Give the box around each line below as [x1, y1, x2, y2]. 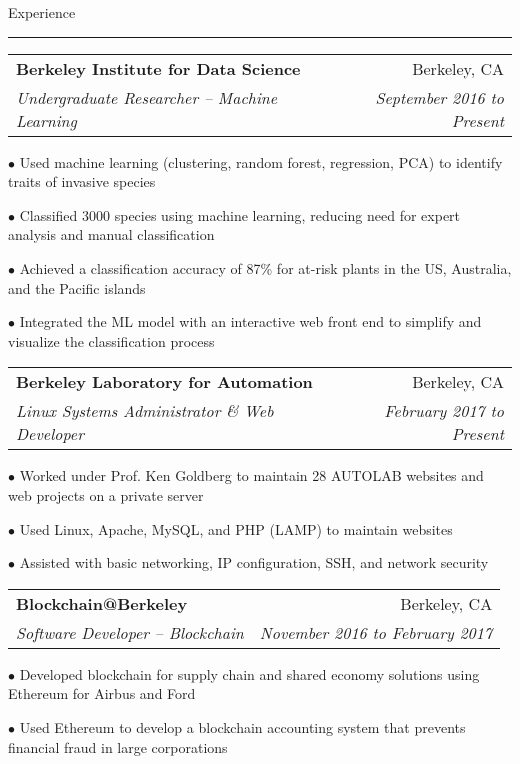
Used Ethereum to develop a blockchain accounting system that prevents [19, 716, 466, 737]
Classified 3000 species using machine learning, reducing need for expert [19, 204, 461, 225]
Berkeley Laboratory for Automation [16, 370, 313, 394]
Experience [8, 2, 76, 22]
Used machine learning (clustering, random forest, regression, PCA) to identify [19, 151, 503, 172]
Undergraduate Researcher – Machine [16, 85, 278, 109]
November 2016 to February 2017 [259, 620, 493, 644]
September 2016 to [375, 85, 504, 109]
